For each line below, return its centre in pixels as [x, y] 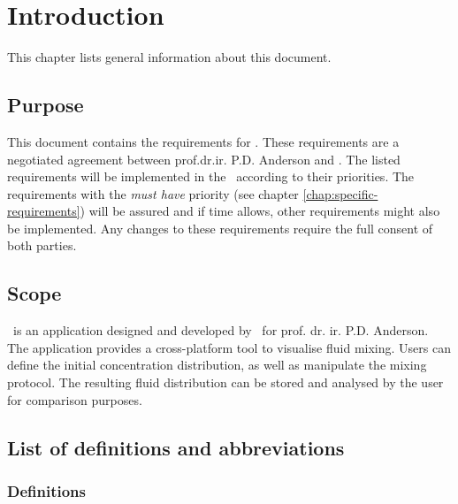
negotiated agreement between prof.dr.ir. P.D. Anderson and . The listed [204, 159]
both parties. [42, 245]
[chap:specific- [340, 193]
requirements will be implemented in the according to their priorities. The [211, 176]
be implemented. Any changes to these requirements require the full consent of [220, 228]
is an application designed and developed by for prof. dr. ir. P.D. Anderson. [221, 330]
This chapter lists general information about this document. [169, 57]
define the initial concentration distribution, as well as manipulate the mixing [217, 365]
